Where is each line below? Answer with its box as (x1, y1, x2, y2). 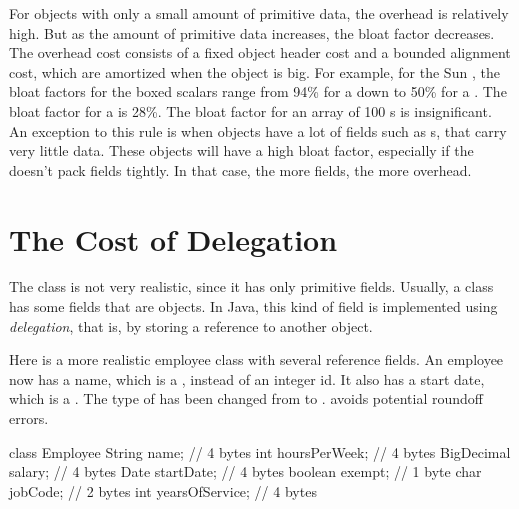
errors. (9, 408, 49, 429)
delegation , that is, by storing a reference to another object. (9, 315, 373, 336)
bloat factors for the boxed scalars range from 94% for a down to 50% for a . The (9, 81, 507, 102)
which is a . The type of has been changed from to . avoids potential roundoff (9, 388, 483, 409)
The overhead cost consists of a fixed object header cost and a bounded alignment (9, 42, 511, 63)
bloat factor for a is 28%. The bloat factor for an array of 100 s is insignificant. (9, 100, 492, 121)
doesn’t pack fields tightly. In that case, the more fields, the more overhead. (9, 159, 472, 180)
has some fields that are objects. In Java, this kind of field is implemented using (9, 296, 498, 317)
